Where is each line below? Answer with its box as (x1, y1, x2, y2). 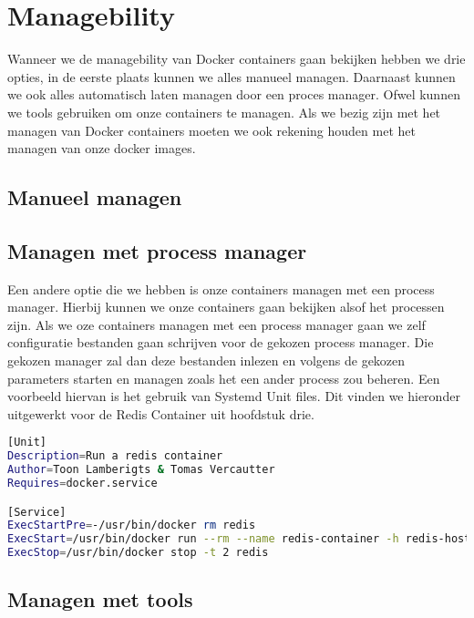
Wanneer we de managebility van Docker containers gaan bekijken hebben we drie (7, 49, 466, 68)
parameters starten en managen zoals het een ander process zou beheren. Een (7, 368, 440, 387)
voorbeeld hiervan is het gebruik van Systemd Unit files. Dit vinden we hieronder (7, 386, 460, 406)
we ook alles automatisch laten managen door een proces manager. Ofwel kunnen (7, 85, 460, 104)
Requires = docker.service (7, 477, 158, 490)
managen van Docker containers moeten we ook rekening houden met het (7, 120, 416, 139)
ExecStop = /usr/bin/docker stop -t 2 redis (7, 546, 269, 560)
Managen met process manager (7, 236, 307, 264)
